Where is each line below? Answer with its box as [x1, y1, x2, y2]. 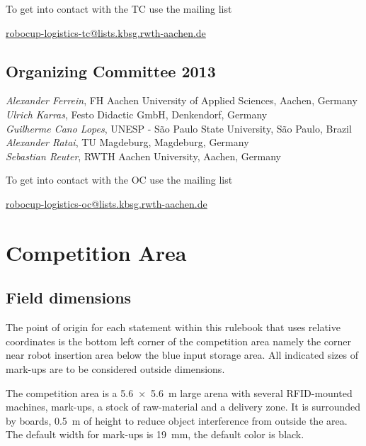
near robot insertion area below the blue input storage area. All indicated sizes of [6, 347, 358, 362]
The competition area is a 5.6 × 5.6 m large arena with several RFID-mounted [6, 385, 353, 400]
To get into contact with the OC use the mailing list [6, 172, 233, 187]
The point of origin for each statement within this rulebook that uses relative [6, 320, 341, 335]
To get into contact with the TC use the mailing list [6, 1, 232, 16]
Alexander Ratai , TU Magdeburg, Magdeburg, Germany [6, 135, 249, 150]
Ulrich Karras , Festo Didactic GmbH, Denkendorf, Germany [6, 106, 268, 121]
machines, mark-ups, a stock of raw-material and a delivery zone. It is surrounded [6, 399, 361, 414]
